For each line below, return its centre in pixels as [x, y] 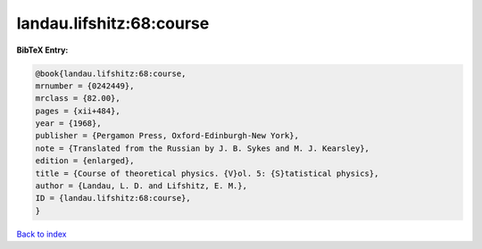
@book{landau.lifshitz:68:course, [111, 73]
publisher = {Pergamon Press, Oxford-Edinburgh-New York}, [167, 136]
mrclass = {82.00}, [78, 99]
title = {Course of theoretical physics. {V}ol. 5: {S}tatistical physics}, [207, 173]
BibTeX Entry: [42, 50]
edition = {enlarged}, [85, 161]
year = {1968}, [68, 124]
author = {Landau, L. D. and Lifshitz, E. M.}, [141, 186]
